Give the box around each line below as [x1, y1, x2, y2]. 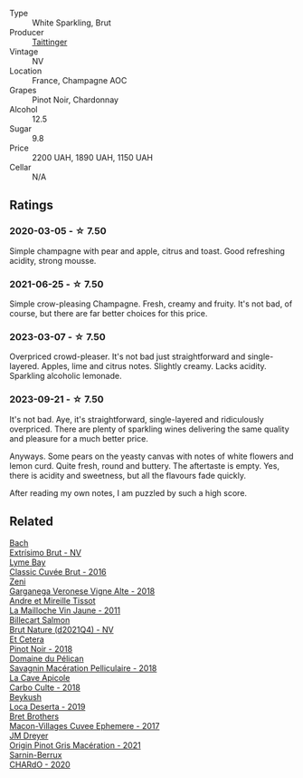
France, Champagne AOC [32, 75, 128, 85]
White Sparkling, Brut [32, 17, 111, 28]
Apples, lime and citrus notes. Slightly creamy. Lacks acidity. [41, 361, 267, 372]
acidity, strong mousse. [9, 255, 97, 266]
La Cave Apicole [9, 673, 71, 684]
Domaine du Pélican [9, 653, 84, 665]
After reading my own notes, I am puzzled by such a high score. [9, 487, 247, 498]
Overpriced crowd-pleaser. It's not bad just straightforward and [9, 351, 246, 362]
